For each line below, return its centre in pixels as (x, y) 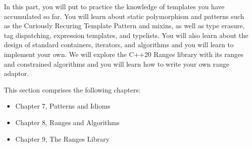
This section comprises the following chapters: (72, 89)
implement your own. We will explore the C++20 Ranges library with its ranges (124, 54)
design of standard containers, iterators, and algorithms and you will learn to (119, 45)
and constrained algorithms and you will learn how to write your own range (117, 64)
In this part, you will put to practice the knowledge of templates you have (114, 6)
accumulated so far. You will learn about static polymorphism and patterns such (124, 16)
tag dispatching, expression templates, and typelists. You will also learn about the (126, 35)
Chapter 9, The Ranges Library (62, 138)
